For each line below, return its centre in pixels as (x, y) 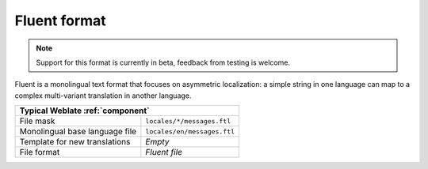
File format (40, 152)
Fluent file (164, 152)
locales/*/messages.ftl (188, 121)
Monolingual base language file (78, 132)
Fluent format (60, 21)
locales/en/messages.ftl (190, 131)
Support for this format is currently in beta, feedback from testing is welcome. (163, 62)
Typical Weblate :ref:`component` (84, 111)
